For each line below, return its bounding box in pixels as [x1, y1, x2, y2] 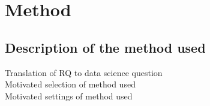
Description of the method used [5, 38, 206, 56]
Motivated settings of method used [5, 89, 133, 102]
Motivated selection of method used [5, 78, 136, 90]
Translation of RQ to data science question [5, 66, 163, 78]
